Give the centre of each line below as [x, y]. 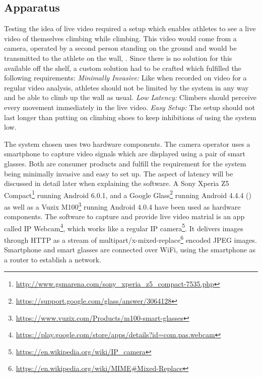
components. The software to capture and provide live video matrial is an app [124, 216]
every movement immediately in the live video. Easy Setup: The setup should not [130, 107]
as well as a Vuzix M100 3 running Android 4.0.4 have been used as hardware [122, 206]
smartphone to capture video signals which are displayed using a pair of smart [125, 154]
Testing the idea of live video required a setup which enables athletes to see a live [130, 28]
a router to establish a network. [53, 259]
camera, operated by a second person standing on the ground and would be [120, 48]
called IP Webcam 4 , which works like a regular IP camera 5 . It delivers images [124, 227]
